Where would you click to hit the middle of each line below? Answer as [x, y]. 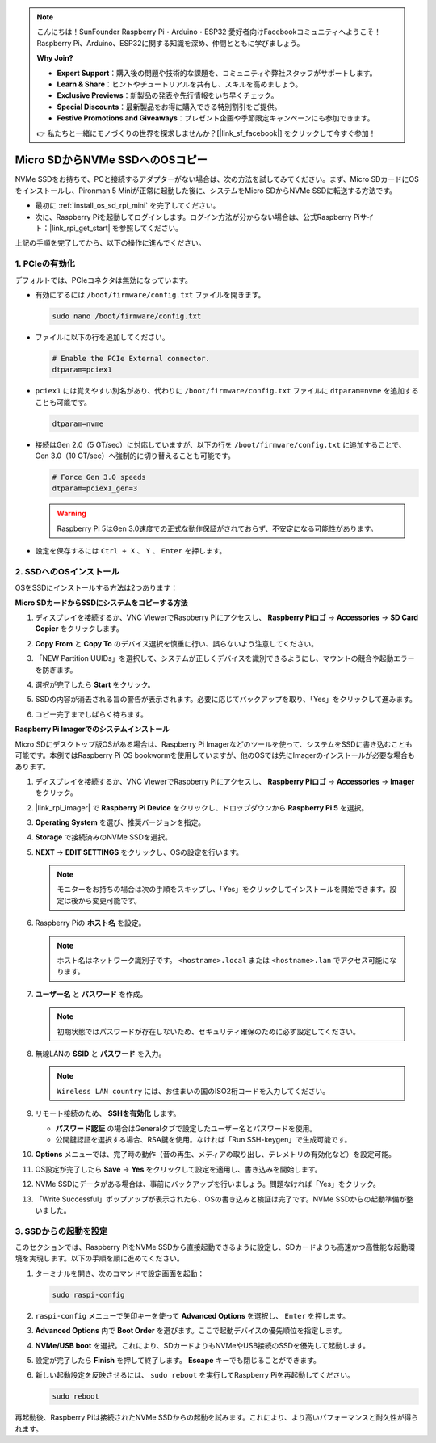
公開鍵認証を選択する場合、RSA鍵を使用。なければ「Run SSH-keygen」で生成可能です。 [203, 1139]
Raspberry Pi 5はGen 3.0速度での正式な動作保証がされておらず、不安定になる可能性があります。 [218, 528]
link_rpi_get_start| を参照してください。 [117, 228]
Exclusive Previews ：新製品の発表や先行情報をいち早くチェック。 [168, 95]
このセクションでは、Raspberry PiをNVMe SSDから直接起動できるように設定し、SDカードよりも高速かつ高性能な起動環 [215, 1247]
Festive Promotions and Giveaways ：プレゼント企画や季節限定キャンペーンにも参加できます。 [216, 118]
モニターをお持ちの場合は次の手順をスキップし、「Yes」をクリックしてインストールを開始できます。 [223, 890]
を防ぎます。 [56, 670]
